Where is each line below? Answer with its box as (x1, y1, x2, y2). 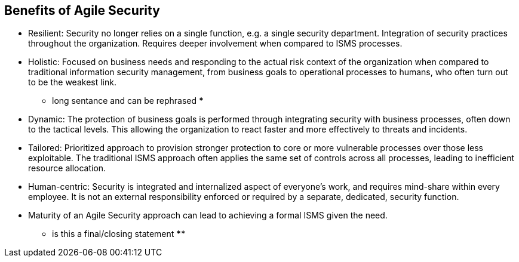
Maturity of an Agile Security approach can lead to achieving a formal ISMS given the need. (28, 210, 388, 221)
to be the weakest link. (28, 77, 116, 88)
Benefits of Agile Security (4, 3, 160, 18)
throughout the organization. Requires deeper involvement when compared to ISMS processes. (28, 38, 403, 49)
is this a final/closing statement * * (52, 229, 186, 239)
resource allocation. (28, 163, 106, 174)
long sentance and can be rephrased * (52, 95, 204, 106)
